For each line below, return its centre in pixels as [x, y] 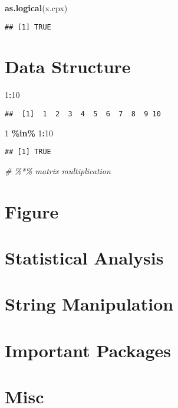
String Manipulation [89, 304]
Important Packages [88, 350]
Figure [32, 211]
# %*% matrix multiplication [58, 170]
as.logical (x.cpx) [36, 8]
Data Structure [68, 66]
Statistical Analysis [84, 258]
